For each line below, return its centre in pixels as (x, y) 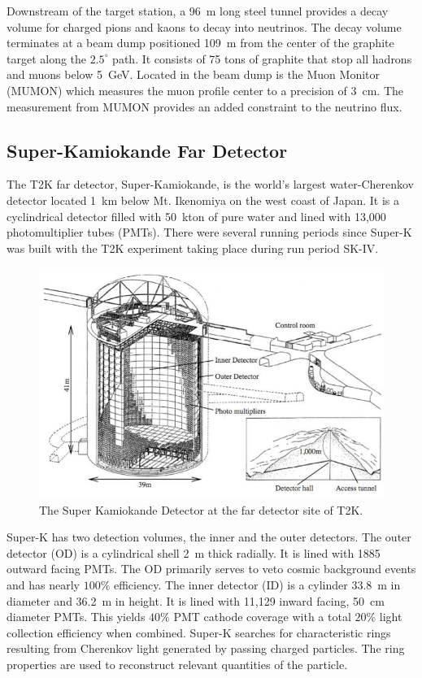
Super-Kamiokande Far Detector (147, 150)
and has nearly (43, 585)
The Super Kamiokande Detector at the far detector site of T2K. (201, 509)
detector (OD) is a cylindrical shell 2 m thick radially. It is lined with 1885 (194, 552)
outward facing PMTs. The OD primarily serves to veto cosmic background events (211, 569)
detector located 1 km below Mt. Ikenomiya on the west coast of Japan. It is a (203, 200)
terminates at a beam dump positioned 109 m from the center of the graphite (200, 43)
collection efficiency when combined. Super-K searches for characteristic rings (199, 632)
